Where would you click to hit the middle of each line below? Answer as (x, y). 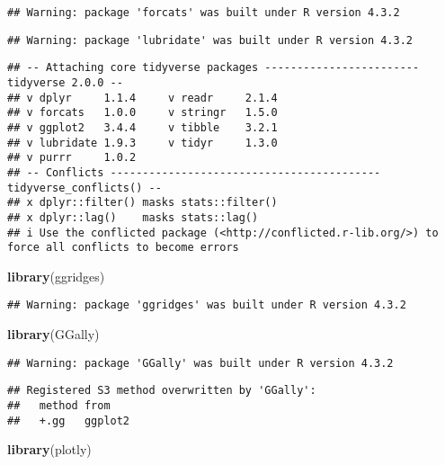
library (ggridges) (56, 276)
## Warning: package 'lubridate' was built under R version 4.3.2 (210, 40)
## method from (59, 406)
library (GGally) (53, 334)
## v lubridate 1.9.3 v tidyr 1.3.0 (142, 143)
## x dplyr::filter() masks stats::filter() (142, 203)
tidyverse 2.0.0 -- (65, 82)
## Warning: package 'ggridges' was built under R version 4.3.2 (207, 305)
